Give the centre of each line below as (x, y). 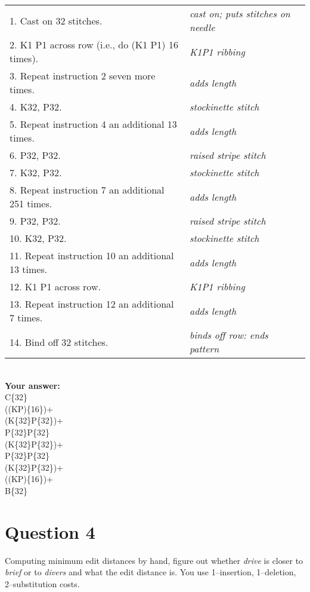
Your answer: (32, 385)
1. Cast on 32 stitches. (56, 20)
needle (202, 27)
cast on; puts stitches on (240, 13)
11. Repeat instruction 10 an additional (92, 255)
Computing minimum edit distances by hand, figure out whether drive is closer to (154, 560)
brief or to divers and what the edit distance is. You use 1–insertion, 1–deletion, (151, 572)
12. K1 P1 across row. (55, 286)
